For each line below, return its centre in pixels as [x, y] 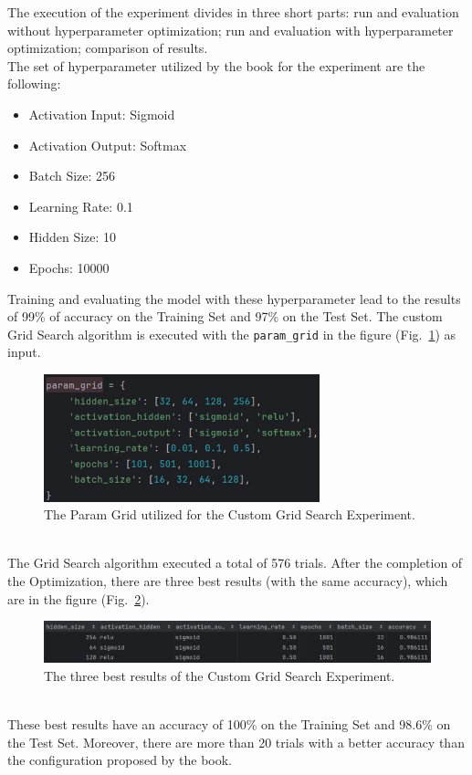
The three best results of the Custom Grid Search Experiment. [220, 675]
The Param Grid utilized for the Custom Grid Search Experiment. [230, 514]
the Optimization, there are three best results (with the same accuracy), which [228, 580]
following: [34, 84]
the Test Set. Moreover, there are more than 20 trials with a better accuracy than [236, 742]
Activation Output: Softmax [108, 145]
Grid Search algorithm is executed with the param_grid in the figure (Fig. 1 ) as [232, 334]
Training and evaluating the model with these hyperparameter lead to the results [234, 298]
